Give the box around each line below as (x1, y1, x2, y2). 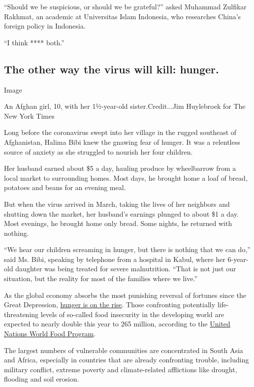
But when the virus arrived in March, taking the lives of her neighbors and (4, 198, 230, 209)
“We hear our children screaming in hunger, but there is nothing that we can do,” (4, 244, 251, 255)
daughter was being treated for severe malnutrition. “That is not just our (15, 263, 236, 274)
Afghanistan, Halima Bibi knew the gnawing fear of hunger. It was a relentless (4, 136, 240, 147)
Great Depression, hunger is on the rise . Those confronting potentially (4, 299, 216, 310)
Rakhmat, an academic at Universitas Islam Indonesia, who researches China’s (4, 11, 241, 21)
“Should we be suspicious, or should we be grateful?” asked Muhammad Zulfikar (4, 1, 247, 11)
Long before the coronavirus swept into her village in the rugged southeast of (4, 127, 237, 137)
